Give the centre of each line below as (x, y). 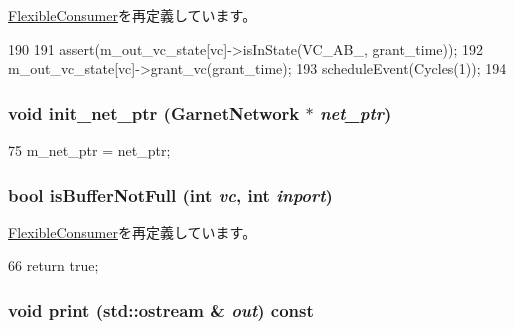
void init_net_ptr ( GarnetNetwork (154, 112)
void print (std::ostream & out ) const (161, 309)
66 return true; (53, 265)
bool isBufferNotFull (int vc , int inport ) (170, 194)
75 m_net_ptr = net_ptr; (89, 150)
